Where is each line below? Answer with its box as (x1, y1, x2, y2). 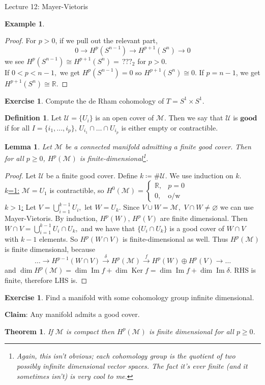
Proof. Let (5, 170, 36, 180)
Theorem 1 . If (5, 326, 53, 336)
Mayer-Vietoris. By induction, (5, 213, 98, 223)
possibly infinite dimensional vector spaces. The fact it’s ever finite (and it (16, 361, 248, 371)
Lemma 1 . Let (5, 141, 52, 151)
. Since (119, 202, 140, 212)
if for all (5, 122, 30, 133)
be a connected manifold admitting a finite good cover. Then (65, 141, 251, 151)
